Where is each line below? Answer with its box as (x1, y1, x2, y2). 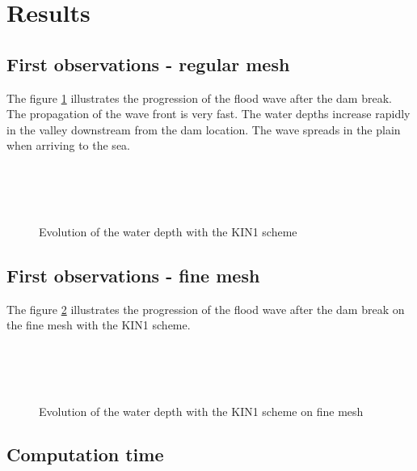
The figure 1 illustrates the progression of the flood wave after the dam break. (6, 89, 392, 106)
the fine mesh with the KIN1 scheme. (6, 316, 191, 333)
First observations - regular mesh (6, 51, 290, 76)
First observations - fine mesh (6, 262, 260, 287)
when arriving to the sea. (6, 137, 130, 154)
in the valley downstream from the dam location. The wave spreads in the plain (6, 121, 401, 138)
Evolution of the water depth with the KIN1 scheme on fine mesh (39, 402, 364, 419)
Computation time (6, 442, 164, 467)
